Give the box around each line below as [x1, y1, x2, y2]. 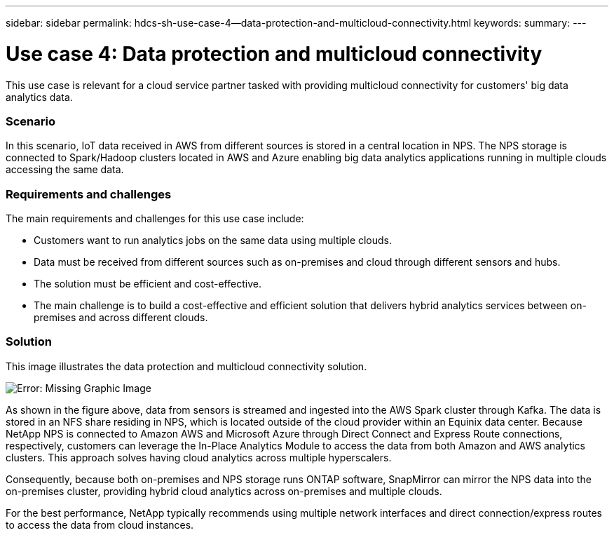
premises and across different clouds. [34, 311, 208, 323]
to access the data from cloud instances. [6, 518, 194, 531]
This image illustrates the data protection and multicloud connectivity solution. [6, 360, 367, 372]
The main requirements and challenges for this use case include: [6, 212, 304, 224]
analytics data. [6, 90, 73, 103]
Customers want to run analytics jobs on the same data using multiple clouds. [34, 234, 393, 246]
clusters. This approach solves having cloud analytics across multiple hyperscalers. [6, 451, 392, 463]
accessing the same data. [6, 163, 124, 176]
